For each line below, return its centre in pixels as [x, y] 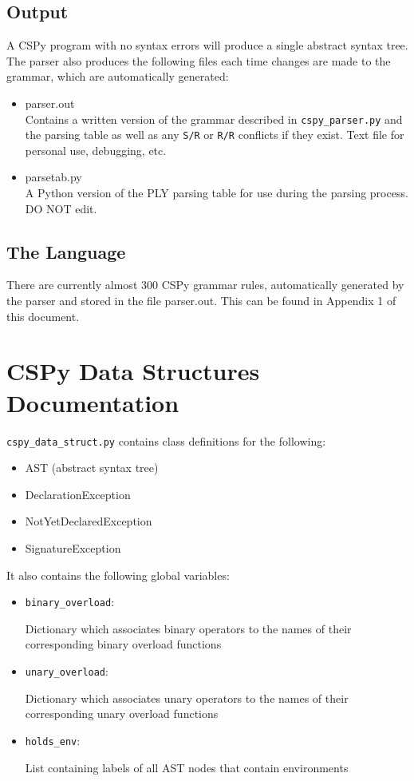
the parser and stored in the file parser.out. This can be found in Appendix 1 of [201, 301]
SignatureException [73, 548]
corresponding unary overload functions [122, 714]
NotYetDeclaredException [89, 521]
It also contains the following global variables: [118, 575]
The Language [66, 251]
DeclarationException [78, 494]
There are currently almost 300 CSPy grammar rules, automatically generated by [205, 285]
